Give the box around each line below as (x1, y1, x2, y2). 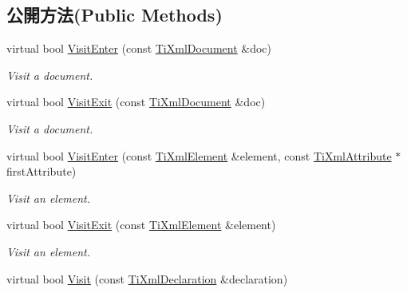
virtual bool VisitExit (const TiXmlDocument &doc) (6, 93, 266, 110)
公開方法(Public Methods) (6, 2, 223, 27)
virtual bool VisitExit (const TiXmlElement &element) (6, 216, 276, 233)
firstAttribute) (6, 163, 77, 180)
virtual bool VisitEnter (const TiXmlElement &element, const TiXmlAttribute (6, 147, 392, 164)
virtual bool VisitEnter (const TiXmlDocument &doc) (6, 40, 272, 57)
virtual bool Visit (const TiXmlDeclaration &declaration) (6, 270, 288, 287)
